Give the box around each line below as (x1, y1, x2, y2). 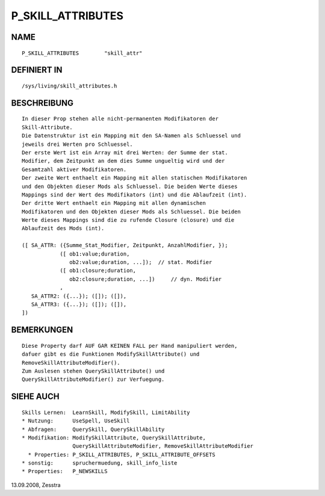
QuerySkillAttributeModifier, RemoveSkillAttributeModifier (72, 443, 254, 450)
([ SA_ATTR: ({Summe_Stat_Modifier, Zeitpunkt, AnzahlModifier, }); (22, 242, 228, 249)
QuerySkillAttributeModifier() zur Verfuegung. (22, 376, 165, 383)
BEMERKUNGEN (11, 325, 73, 335)
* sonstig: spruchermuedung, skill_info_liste (22, 460, 178, 466)
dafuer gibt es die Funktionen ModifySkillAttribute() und (22, 351, 200, 358)
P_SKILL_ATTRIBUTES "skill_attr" (22, 49, 143, 57)
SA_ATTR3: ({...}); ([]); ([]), (31, 301, 127, 307)
